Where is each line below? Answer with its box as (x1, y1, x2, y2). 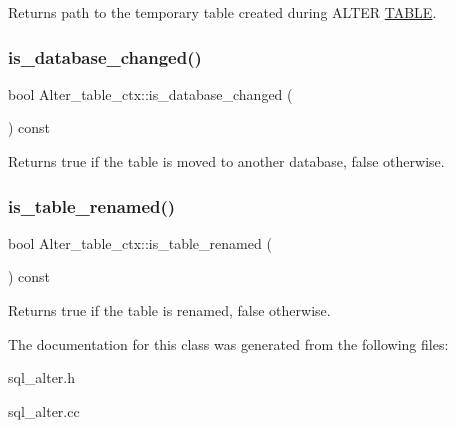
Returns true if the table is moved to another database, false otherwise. (8, 151, 445, 171)
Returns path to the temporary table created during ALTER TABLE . (8, 2, 437, 22)
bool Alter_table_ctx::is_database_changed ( (8, 83, 293, 104)
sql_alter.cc (8, 400, 80, 421)
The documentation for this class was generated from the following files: (8, 333, 449, 354)
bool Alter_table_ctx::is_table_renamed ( (8, 232, 272, 253)
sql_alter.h (8, 367, 76, 388)
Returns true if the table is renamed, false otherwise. (8, 300, 331, 320)
